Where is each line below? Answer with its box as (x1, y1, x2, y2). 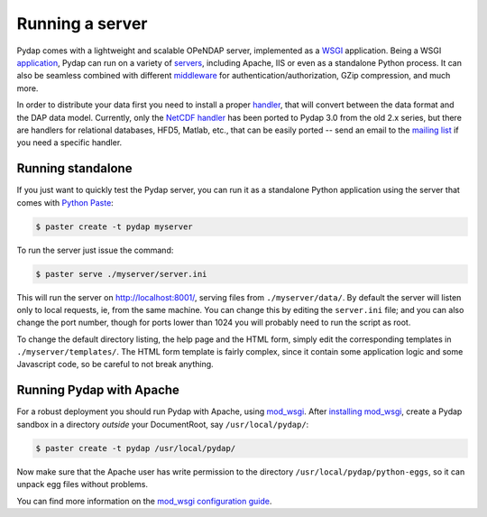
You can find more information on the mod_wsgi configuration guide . (16, 495, 272, 506)
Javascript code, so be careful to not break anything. (16, 359, 214, 370)
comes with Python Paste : (16, 197, 115, 208)
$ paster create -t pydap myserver (35, 221, 193, 232)
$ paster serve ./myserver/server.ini (35, 269, 207, 279)
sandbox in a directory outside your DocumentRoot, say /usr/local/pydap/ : (16, 419, 309, 429)
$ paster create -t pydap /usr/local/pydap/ (35, 443, 236, 453)
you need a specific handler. (16, 137, 123, 148)
